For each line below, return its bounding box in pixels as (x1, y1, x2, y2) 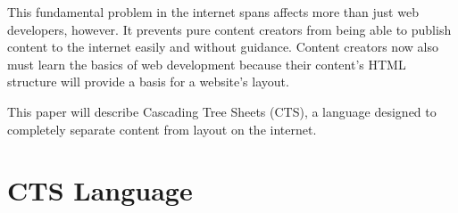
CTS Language (7, 172, 193, 209)
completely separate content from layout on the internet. (7, 119, 317, 138)
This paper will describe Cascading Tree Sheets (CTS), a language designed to (7, 102, 437, 120)
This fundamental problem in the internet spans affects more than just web (7, 3, 419, 20)
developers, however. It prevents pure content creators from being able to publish (7, 20, 452, 38)
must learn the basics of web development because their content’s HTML (7, 54, 406, 73)
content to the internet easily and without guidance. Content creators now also (7, 37, 438, 56)
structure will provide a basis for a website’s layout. (7, 72, 289, 91)
